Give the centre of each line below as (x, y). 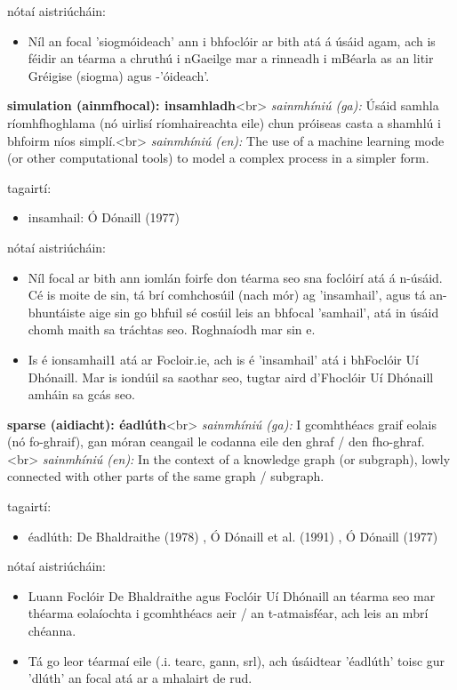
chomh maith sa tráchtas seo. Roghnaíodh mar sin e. (172, 329)
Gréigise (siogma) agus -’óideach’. (119, 75)
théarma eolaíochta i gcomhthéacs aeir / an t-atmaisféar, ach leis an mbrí (228, 613)
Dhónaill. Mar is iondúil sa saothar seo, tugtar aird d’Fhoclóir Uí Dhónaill (231, 377)
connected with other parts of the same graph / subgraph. (166, 476)
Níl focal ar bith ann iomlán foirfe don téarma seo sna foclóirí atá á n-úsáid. (235, 277)
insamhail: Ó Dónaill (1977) (104, 217)
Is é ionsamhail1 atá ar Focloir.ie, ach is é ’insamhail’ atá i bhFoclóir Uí (223, 359)
